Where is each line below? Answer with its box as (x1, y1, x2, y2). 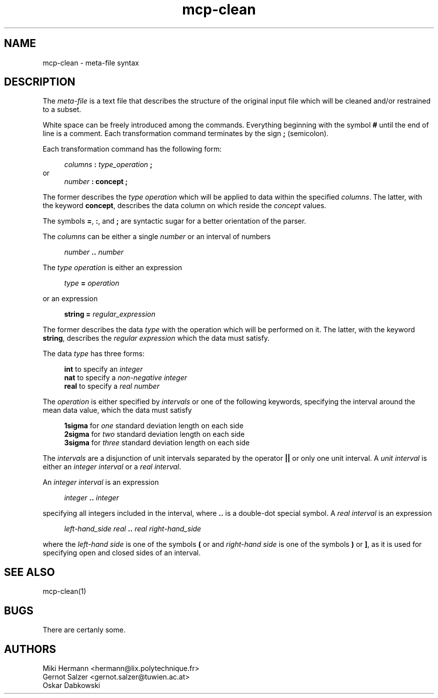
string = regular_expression (64, 310, 155, 319)
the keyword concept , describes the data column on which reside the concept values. (42, 201, 326, 210)
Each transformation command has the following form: (42, 145, 222, 154)
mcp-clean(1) (42, 587, 86, 596)
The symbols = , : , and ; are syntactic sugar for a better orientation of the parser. (42, 217, 306, 226)
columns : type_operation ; (64, 160, 152, 169)
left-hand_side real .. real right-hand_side (64, 524, 201, 533)
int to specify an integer (64, 365, 143, 374)
